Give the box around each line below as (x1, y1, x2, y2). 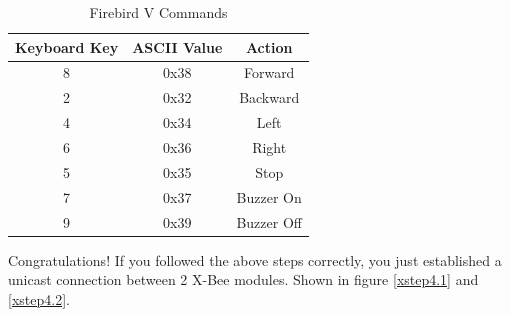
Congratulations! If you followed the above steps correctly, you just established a (8, 249, 502, 270)
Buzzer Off (236, 211, 302, 232)
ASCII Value (132, 36, 223, 57)
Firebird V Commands (89, 2, 228, 22)
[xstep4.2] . (8, 288, 70, 309)
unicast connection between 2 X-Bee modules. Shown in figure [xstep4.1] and (8, 269, 479, 290)
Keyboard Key (15, 36, 119, 57)
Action (245, 36, 293, 57)
